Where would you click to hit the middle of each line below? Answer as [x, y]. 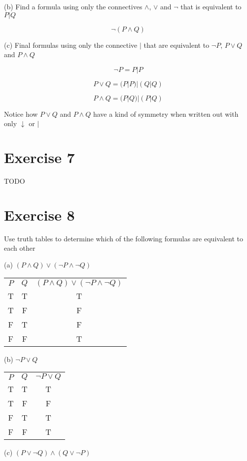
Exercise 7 [39, 157]
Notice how [21, 114]
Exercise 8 [39, 214]
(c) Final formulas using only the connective [71, 45]
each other [20, 248]
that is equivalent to [211, 6]
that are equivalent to [176, 45]
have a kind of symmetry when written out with [166, 114]
